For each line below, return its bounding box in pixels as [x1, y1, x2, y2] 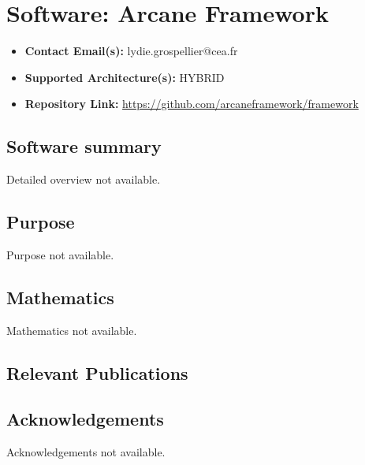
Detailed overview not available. [6, 171, 161, 188]
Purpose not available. [6, 246, 114, 262]
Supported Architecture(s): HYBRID [24, 69, 225, 85]
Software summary [6, 134, 162, 158]
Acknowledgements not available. [6, 444, 166, 460]
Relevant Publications [6, 360, 188, 385]
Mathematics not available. [6, 322, 137, 338]
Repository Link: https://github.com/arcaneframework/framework [24, 95, 359, 112]
